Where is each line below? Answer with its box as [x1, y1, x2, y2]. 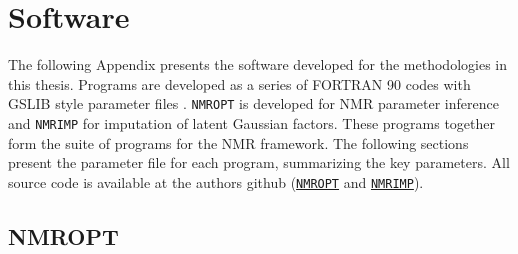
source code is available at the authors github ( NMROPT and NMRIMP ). [8, 171, 424, 192]
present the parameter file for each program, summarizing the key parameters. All [8, 152, 510, 173]
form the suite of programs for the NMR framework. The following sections [8, 132, 469, 153]
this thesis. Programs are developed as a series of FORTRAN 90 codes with [8, 73, 471, 94]
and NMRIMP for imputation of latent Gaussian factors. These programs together [8, 112, 495, 133]
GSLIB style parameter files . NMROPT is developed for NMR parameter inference [8, 93, 499, 114]
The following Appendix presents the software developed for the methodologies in [8, 54, 507, 75]
